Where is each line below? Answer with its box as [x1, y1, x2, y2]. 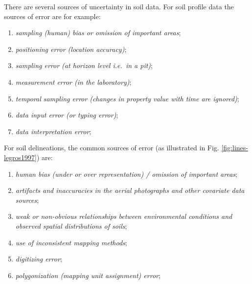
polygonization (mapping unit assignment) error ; [15, 270, 160, 280]
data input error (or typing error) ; [15, 110, 118, 120]
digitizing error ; [15, 254, 62, 264]
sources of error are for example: [4, 11, 101, 21]
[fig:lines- [221, 142, 248, 153]
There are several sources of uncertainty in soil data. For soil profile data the [4, 1, 234, 11]
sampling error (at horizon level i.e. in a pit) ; [15, 60, 153, 71]
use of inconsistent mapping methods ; [15, 237, 127, 247]
